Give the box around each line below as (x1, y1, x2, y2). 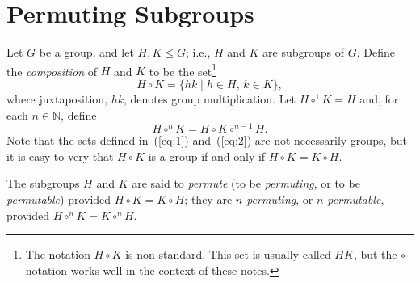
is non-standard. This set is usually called (125, 246, 331, 263)
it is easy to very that (6, 147, 114, 164)
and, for (359, 90, 399, 107)
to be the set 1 (149, 60, 217, 79)
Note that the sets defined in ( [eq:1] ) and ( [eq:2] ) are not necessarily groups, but (6, 132, 407, 149)
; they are (184, 191, 233, 208)
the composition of (6, 62, 97, 79)
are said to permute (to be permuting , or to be (132, 175, 360, 192)
